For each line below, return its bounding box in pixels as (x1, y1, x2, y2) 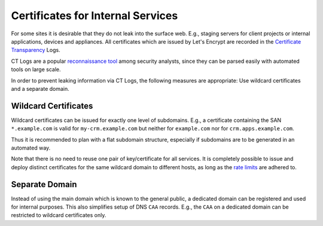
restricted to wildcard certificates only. (11, 212, 106, 219)
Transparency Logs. (11, 47, 60, 54)
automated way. (11, 144, 51, 151)
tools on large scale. (11, 66, 61, 73)
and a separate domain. (11, 85, 70, 92)
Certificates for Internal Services (11, 9, 178, 22)
